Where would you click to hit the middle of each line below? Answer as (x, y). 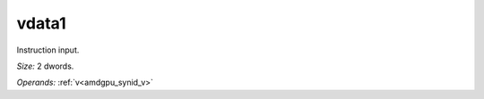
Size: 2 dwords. (45, 66)
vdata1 (41, 23)
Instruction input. (48, 50)
